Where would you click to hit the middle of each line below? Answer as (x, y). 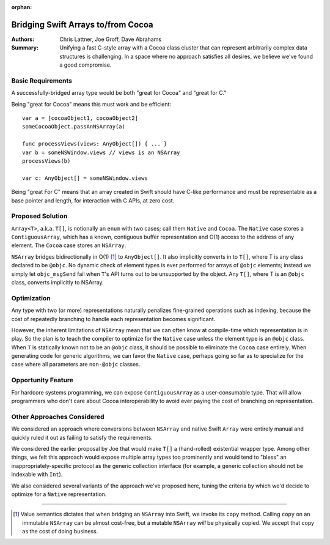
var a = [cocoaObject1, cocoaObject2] (80, 118)
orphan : (22, 7)
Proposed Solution (39, 216)
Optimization (31, 298)
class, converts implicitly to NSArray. (57, 282)
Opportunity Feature (42, 380)
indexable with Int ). (37, 475)
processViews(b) (46, 161)
